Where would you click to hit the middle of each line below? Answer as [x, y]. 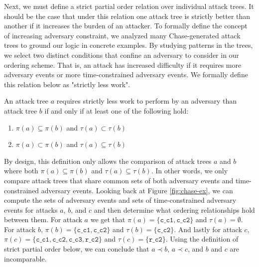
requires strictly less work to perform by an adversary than [147, 101]
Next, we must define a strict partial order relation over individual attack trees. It [129, 6]
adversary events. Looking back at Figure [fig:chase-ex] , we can [137, 190]
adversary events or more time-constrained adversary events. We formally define [126, 74]
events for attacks [31, 209]
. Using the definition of [202, 239]
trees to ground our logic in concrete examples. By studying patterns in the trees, [129, 45]
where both [21, 171]
